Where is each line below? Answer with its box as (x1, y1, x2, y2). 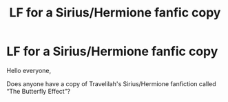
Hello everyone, (6, 66, 52, 74)
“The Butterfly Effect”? (6, 87, 71, 95)
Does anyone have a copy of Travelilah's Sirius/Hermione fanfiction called (6, 79, 216, 88)
